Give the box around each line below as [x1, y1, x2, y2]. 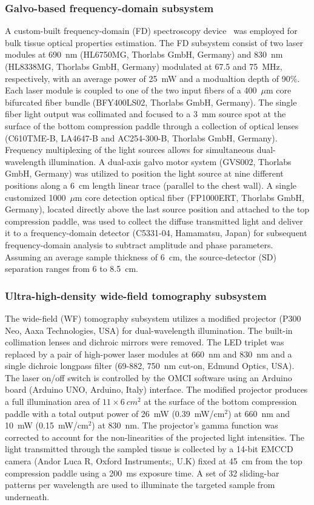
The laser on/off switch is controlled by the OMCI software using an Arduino [5, 371, 292, 384]
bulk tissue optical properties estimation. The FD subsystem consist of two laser [5, 36, 304, 49]
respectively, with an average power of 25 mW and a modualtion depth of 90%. [5, 72, 300, 84]
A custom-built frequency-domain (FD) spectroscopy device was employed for [5, 24, 298, 37]
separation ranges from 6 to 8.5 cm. [5, 262, 138, 275]
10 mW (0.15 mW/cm [5, 419, 89, 432]
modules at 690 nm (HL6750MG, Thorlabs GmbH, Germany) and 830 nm [5, 48, 283, 61]
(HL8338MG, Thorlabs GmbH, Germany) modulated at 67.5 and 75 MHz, [5, 60, 282, 72]
